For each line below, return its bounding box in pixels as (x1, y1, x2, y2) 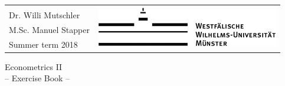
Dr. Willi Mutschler (9, 9, 80, 21)
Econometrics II (5, 60, 63, 72)
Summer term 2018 (9, 38, 78, 50)
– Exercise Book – (5, 72, 70, 84)
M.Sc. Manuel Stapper (9, 23, 90, 35)
